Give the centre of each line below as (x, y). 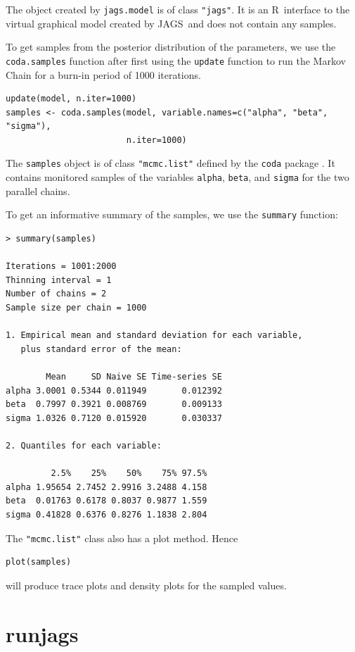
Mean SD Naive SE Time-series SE (134, 376)
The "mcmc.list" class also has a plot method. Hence (122, 538)
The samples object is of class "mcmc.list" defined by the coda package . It (170, 163)
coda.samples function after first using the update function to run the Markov (176, 60)
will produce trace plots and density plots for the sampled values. (146, 585)
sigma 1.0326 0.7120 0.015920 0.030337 (114, 418)
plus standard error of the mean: (101, 349)
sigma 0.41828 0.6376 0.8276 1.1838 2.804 (106, 514)
